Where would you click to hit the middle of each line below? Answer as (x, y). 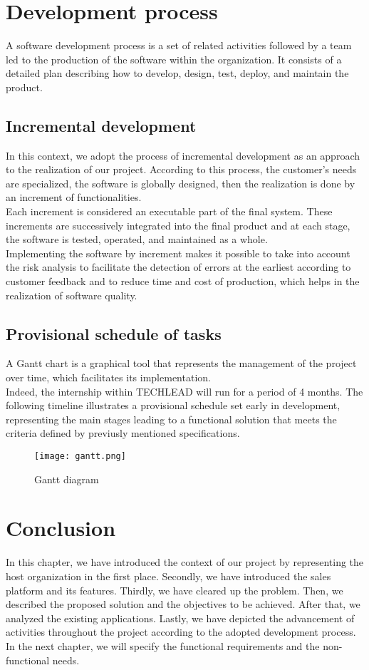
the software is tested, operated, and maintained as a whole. (137, 239)
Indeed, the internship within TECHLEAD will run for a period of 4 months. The (184, 391)
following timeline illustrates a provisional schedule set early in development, (173, 405)
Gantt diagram (67, 479)
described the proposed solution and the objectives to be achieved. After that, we (183, 604)
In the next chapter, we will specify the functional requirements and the (163, 645)
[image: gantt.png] (80, 456)
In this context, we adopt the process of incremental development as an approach (183, 155)
